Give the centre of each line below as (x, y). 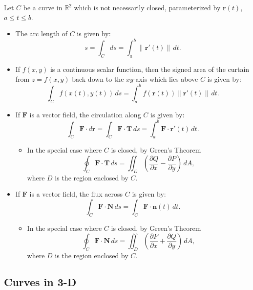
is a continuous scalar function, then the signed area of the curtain (150, 69)
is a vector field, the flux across (76, 194)
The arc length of (42, 33)
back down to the (98, 78)
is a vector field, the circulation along (85, 114)
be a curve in (43, 7)
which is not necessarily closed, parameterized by (147, 7)
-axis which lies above (166, 78)
